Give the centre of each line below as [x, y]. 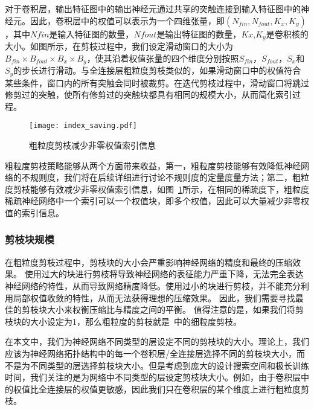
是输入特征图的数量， [91, 34]
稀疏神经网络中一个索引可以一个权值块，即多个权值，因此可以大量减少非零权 [157, 201]
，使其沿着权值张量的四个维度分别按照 [163, 58]
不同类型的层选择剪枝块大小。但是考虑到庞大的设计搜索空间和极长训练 [169, 365]
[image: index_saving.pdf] [83, 126]
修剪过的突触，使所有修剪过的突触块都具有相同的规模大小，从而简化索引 [149, 94]
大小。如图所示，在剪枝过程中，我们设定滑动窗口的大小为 [119, 46]
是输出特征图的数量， [199, 34]
